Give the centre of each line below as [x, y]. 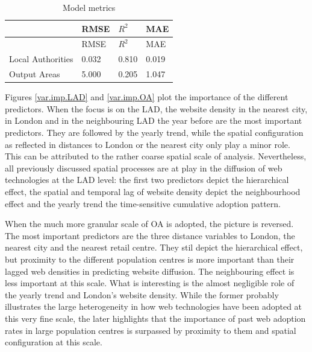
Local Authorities [41, 59]
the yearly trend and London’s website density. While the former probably [142, 294]
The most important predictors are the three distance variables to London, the [150, 235]
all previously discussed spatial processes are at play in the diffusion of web [144, 168]
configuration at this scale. [54, 342]
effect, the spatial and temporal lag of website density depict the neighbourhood [153, 191]
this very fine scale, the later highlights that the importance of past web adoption [155, 318]
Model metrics [89, 7]
